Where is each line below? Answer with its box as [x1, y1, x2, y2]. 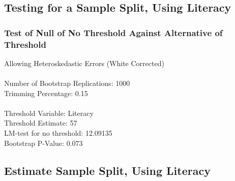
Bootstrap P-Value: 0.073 [4, 137, 83, 148]
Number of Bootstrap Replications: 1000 [4, 78, 130, 88]
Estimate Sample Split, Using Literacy [4, 162, 211, 178]
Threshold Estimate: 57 [4, 117, 77, 128]
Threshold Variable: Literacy [4, 107, 94, 118]
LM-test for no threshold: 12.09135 [4, 128, 112, 138]
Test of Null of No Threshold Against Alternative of [4, 26, 223, 39]
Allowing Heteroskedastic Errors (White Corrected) [4, 57, 164, 68]
